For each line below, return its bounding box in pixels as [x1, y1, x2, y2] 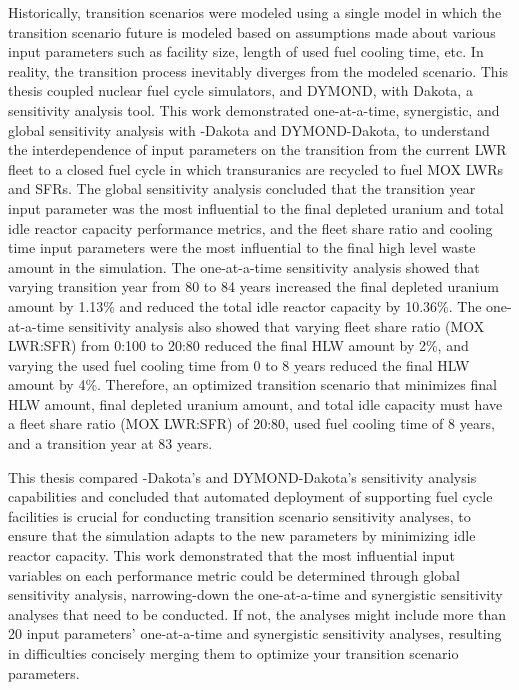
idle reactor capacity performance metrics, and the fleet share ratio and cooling [8, 217, 493, 238]
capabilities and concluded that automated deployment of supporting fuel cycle [8, 486, 493, 507]
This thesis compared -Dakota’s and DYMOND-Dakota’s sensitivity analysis [8, 466, 477, 487]
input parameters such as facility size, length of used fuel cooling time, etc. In [8, 41, 484, 62]
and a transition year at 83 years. [8, 433, 213, 454]
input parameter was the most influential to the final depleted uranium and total [8, 197, 504, 218]
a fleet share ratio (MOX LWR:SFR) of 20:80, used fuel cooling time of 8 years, [8, 413, 495, 434]
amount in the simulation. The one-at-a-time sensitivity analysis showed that [8, 256, 480, 277]
